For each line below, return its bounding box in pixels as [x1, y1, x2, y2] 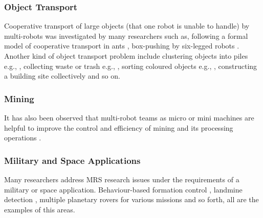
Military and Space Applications [4, 154, 141, 166]
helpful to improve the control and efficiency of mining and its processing [4, 122, 233, 133]
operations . [4, 132, 41, 143]
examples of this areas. [4, 204, 75, 214]
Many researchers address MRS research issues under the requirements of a [4, 174, 239, 184]
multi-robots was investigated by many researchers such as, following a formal [4, 30, 248, 41]
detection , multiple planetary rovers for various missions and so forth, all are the [4, 194, 259, 205]
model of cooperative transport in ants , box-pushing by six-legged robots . [4, 40, 239, 51]
